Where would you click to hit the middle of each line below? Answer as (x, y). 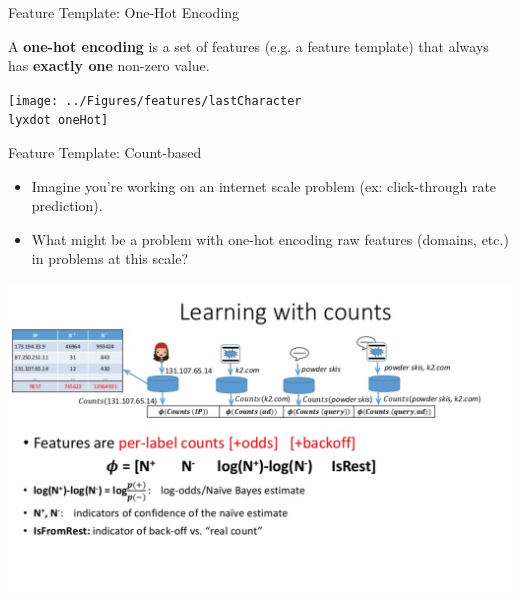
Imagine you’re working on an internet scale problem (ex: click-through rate (264, 185)
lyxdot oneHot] (58, 120)
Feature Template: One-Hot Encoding (124, 12)
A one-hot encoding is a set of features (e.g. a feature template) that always (248, 45)
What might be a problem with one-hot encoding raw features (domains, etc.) (270, 238)
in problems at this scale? (109, 258)
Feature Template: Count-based (105, 152)
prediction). (67, 205)
